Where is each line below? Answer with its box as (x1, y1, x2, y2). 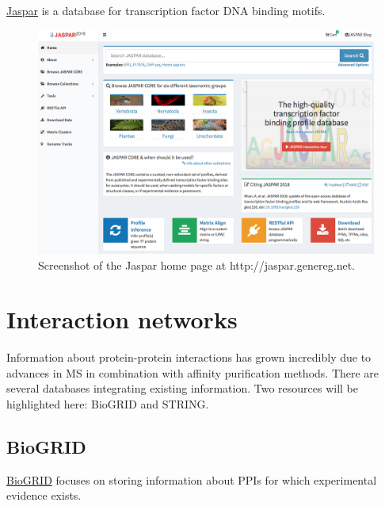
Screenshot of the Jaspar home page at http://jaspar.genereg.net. (38, 256, 355, 273)
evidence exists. (6, 487, 82, 504)
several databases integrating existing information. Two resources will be (6, 380, 358, 397)
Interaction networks (6, 303, 238, 335)
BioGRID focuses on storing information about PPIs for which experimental (6, 471, 377, 488)
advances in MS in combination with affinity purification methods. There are (6, 364, 379, 381)
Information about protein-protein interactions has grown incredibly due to (6, 349, 372, 366)
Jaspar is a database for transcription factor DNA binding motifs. (6, 2, 326, 18)
